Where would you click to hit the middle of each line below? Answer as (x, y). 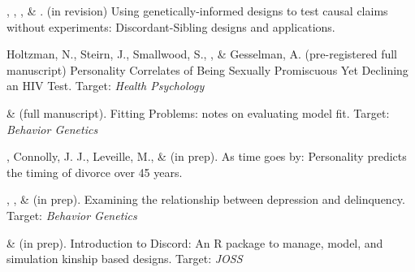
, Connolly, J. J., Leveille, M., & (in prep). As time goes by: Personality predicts (207, 156)
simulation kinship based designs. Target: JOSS (125, 259)
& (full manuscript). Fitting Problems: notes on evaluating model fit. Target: (198, 112)
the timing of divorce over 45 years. (95, 172)
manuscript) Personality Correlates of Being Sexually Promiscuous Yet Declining (207, 69)
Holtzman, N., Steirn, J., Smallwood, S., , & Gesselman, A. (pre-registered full (202, 54)
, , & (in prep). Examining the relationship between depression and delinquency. (206, 199)
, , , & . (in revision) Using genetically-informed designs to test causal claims (197, 11)
